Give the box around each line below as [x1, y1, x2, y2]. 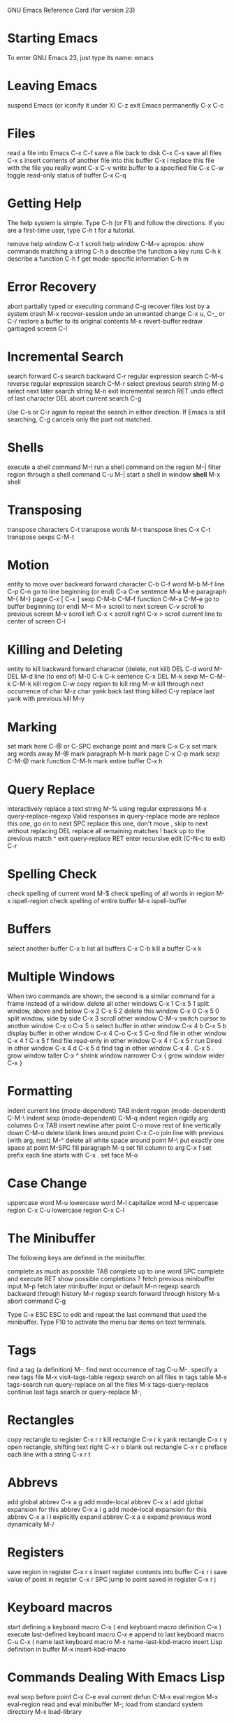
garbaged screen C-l [7, 324, 68, 333]
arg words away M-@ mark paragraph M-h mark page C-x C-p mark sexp [7, 749, 220, 758]
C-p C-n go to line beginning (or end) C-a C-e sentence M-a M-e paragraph [7, 587, 227, 596]
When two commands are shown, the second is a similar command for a [7, 992, 215, 1000]
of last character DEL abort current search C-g [7, 394, 142, 403]
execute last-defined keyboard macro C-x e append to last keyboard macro [7, 1630, 225, 1638]
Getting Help [7, 196, 82, 211]
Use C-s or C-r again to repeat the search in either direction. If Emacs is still [7, 408, 226, 416]
